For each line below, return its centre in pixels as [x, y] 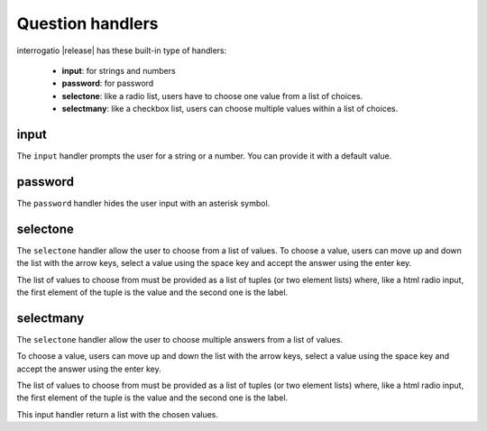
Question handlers [87, 23]
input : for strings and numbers [119, 70]
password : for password [108, 83]
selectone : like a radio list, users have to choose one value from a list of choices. [212, 96]
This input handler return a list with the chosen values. [117, 414]
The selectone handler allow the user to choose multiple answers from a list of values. [179, 339]
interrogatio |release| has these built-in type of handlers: [122, 50]
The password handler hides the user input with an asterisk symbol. [143, 203]
